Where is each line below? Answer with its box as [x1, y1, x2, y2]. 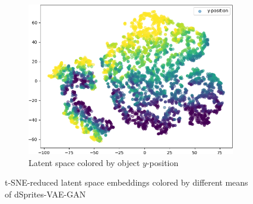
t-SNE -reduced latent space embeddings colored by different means [5, 176, 248, 189]
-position [146, 156, 179, 168]
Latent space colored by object [29, 156, 140, 168]
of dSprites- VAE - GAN [5, 188, 86, 200]
